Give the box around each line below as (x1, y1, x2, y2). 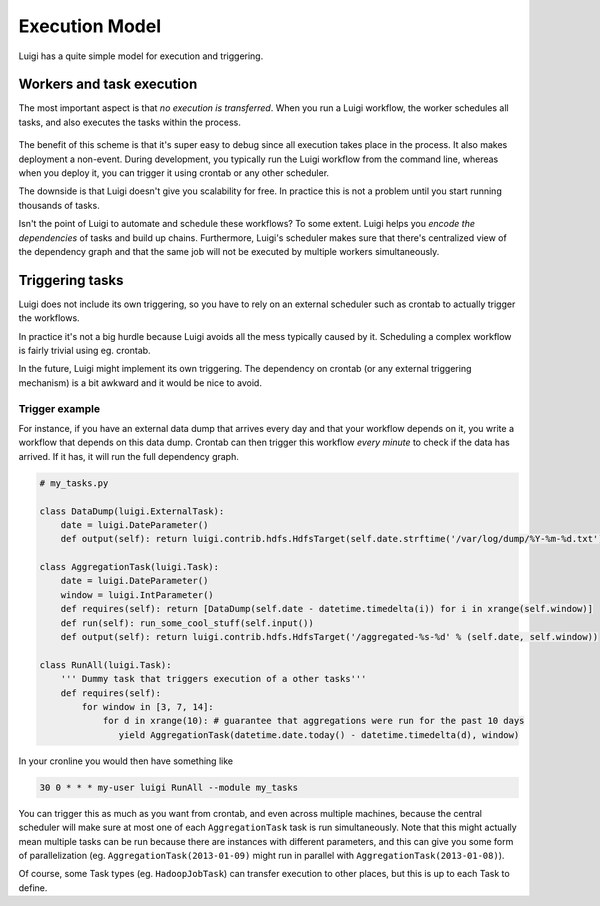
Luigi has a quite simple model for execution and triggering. (18, 50, 264, 62)
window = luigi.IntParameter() (60, 589, 214, 600)
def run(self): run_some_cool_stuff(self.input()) (60, 617, 314, 629)
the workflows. (18, 312, 80, 324)
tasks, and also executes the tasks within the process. (18, 116, 242, 128)
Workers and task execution (18, 76, 198, 93)
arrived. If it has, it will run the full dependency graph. (18, 450, 239, 462)
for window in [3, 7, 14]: (81, 701, 214, 712)
